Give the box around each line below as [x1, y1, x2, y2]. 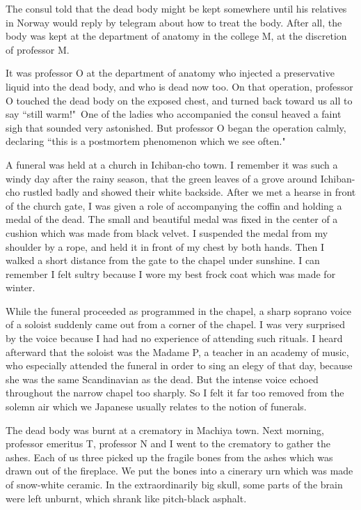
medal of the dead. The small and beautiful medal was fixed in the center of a [6, 212, 338, 226]
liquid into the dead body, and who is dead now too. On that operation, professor [6, 79, 353, 93]
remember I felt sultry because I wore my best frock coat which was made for [6, 266, 336, 281]
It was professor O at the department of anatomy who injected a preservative [6, 65, 335, 80]
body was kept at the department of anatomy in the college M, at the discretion [6, 29, 347, 43]
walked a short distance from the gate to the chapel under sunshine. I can [6, 253, 320, 268]
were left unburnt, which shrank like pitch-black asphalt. [6, 490, 247, 505]
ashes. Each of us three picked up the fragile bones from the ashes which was [6, 449, 333, 464]
